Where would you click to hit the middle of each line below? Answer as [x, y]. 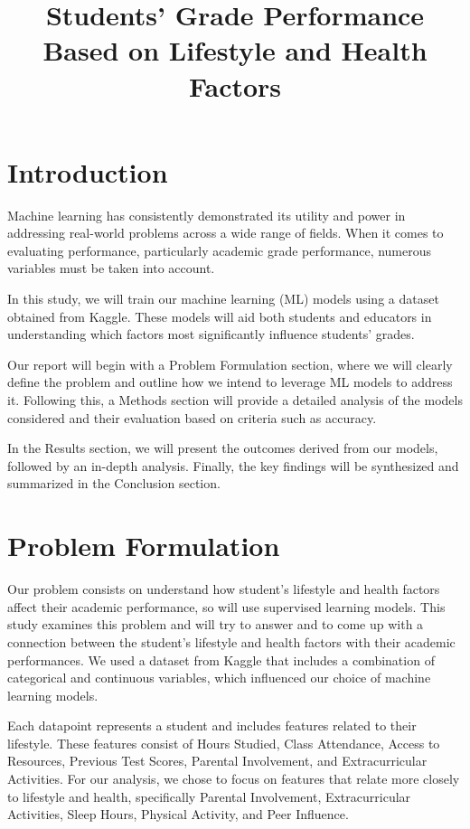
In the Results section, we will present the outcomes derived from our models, [223, 448]
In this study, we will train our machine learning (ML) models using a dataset [223, 299]
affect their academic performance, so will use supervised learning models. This [226, 606]
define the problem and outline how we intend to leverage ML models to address [230, 382]
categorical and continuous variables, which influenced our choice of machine [219, 678]
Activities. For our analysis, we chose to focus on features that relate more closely [234, 779]
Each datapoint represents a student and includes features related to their [212, 725]
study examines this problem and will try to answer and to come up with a [216, 624]
